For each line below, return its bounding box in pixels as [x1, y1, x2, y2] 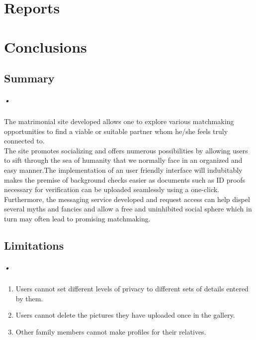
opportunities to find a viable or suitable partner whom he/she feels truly [4, 126, 228, 136]
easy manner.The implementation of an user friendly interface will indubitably [4, 165, 243, 175]
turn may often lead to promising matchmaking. [4, 213, 151, 224]
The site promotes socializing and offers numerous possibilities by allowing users [4, 145, 248, 155]
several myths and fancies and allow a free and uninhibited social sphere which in [4, 204, 252, 214]
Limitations [4, 238, 64, 253]
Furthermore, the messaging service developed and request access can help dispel [4, 194, 250, 204]
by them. [15, 293, 43, 303]
